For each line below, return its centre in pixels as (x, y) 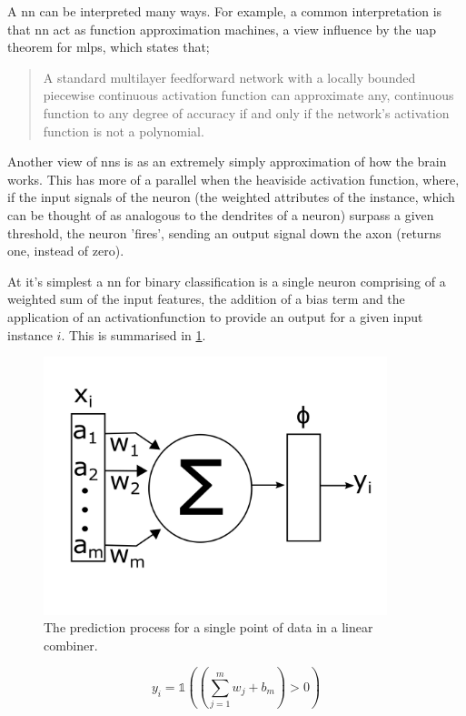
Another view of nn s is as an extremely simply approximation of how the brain (227, 161)
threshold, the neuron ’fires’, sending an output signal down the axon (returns (224, 232)
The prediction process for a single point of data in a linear (208, 627)
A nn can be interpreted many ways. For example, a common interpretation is (225, 11)
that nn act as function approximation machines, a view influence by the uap (222, 29)
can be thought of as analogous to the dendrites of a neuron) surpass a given (221, 214)
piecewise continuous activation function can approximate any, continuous (248, 95)
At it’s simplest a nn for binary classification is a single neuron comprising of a (227, 281)
